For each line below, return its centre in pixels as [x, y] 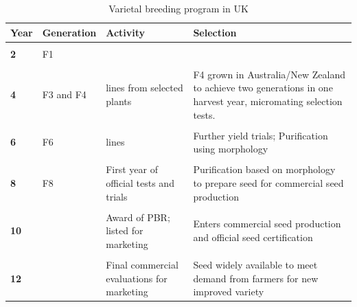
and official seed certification [253, 237]
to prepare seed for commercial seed [268, 182]
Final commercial [142, 264]
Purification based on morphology [264, 169]
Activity [126, 32]
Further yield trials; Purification [261, 135]
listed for [125, 230]
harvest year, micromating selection [268, 101]
